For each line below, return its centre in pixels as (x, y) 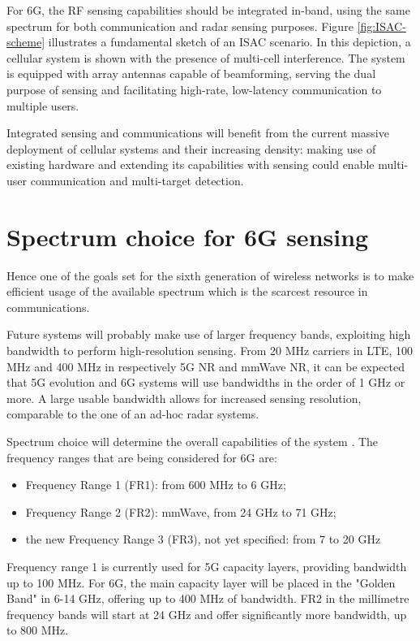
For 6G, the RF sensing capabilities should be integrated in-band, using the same (208, 10)
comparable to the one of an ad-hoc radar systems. (133, 414)
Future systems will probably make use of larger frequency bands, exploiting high (209, 334)
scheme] (26, 42)
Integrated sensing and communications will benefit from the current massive (198, 133)
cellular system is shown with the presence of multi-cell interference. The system (206, 57)
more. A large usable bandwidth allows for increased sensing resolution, (184, 398)
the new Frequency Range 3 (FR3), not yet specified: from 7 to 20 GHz (203, 539)
